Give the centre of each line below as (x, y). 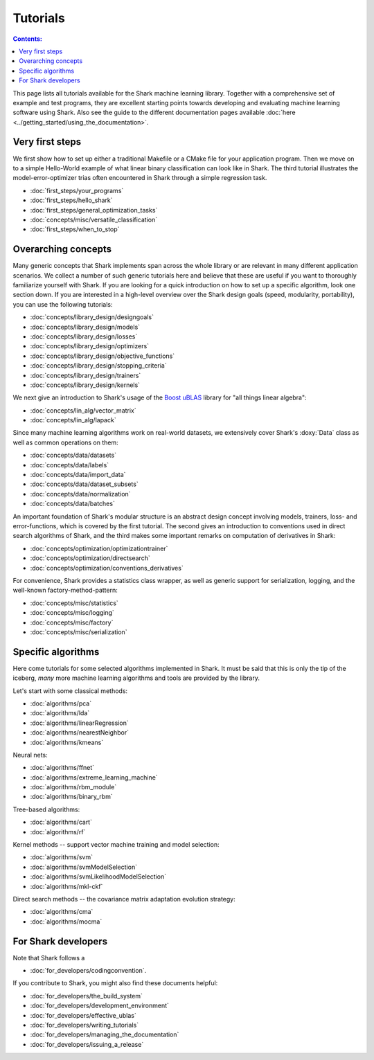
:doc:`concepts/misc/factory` (72, 622)
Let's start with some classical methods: (70, 691)
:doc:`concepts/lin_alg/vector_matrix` (83, 410)
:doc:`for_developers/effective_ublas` (83, 1015)
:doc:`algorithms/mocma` (66, 922)
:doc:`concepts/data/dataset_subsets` (84, 484)
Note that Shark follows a (49, 958)
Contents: (28, 39)
